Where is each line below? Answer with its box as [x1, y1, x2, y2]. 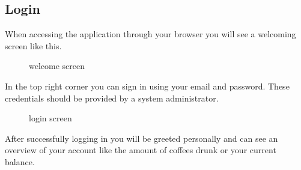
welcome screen [29, 59, 85, 72]
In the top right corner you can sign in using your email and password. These [5, 79, 290, 92]
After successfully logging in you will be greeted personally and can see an [5, 132, 278, 144]
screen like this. [5, 39, 62, 52]
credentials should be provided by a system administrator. [5, 91, 219, 104]
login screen [29, 112, 72, 124]
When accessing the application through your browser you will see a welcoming [5, 28, 296, 40]
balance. [5, 155, 35, 168]
